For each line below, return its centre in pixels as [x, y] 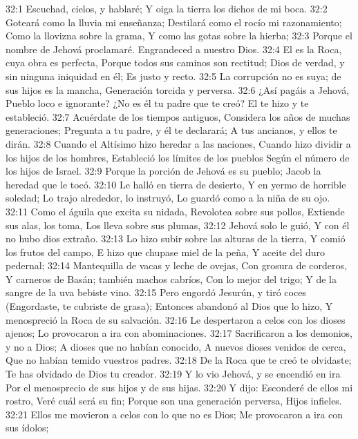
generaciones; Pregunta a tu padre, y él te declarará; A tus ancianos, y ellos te [171, 130]
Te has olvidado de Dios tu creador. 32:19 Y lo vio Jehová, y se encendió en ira [173, 374]
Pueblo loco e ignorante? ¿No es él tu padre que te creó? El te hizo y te [157, 103]
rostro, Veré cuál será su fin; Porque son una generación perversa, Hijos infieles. [174, 401]
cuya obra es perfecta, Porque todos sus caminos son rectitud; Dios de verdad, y [175, 62]
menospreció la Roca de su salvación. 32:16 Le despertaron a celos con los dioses [176, 319]
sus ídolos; [27, 428]
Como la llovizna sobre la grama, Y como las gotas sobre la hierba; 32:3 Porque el [179, 36]
